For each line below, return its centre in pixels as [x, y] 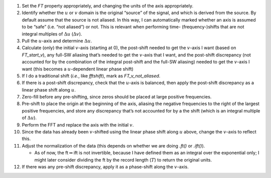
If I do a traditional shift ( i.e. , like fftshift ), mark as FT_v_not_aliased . [91, 75]
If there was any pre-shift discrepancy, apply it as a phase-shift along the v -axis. [105, 166]
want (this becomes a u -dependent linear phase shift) [78, 69]
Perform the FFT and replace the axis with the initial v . [78, 124]
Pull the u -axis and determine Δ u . [57, 40]
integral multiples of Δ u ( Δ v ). [52, 34]
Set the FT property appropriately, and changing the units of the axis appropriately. [107, 6]
